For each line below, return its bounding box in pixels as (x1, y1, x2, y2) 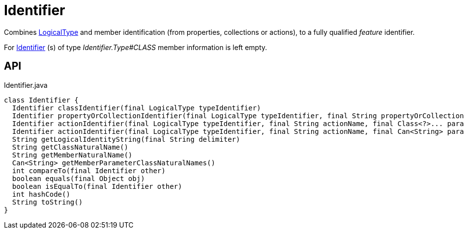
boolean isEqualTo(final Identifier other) (12, 182, 182, 190)
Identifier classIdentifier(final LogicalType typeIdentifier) (12, 104, 261, 112)
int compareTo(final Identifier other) (12, 166, 166, 175)
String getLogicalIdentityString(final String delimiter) (12, 135, 240, 143)
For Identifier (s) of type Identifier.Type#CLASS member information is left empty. (4, 43, 267, 52)
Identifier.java (4, 80, 48, 89)
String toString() (12, 198, 83, 206)
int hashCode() (12, 190, 70, 198)
